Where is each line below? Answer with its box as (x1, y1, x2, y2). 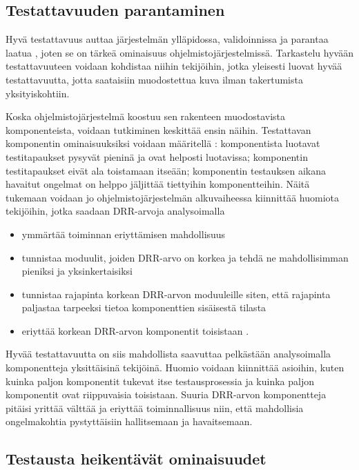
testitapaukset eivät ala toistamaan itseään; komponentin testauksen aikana (6, 163, 327, 177)
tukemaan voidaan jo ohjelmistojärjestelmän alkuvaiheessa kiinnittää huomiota (6, 190, 339, 204)
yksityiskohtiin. (6, 86, 70, 100)
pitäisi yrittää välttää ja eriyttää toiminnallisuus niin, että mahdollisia (6, 400, 304, 415)
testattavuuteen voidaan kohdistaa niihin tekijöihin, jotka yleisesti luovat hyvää (6, 59, 342, 73)
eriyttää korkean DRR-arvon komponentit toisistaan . (21, 323, 249, 337)
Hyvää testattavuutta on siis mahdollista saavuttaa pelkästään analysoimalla (6, 346, 331, 361)
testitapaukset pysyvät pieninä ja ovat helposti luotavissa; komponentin (6, 149, 308, 164)
